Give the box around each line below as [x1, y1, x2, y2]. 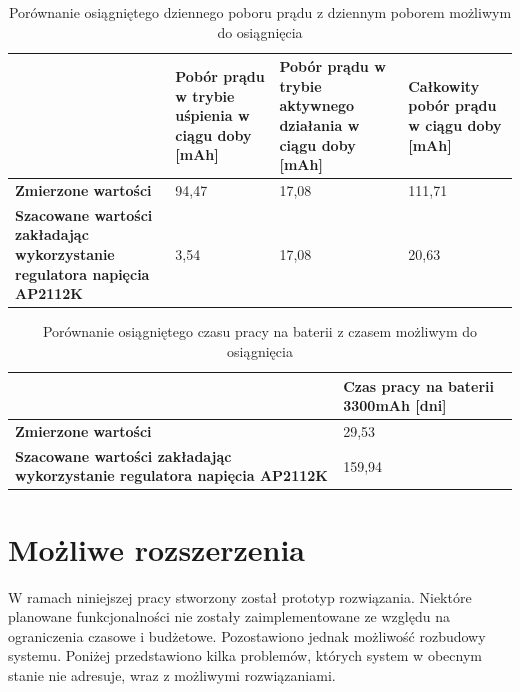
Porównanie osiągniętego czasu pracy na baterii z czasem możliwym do [42, 321, 478, 342]
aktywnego [279, 95, 355, 116]
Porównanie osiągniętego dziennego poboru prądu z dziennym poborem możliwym [8, 2, 512, 22]
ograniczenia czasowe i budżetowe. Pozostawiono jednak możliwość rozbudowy [8, 625, 486, 646]
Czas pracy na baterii [343, 375, 495, 396]
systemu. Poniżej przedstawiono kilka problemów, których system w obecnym [8, 645, 482, 666]
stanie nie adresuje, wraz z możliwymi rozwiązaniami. [8, 664, 336, 685]
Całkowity [408, 75, 480, 96]
